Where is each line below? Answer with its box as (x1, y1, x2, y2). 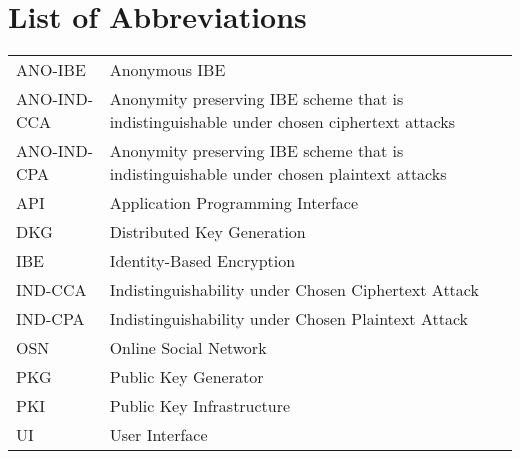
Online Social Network (109, 336, 267, 360)
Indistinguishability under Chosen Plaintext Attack (109, 307, 469, 331)
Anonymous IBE (109, 58, 226, 82)
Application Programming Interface (109, 191, 359, 215)
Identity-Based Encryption (109, 249, 296, 273)
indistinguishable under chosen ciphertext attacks (109, 110, 456, 134)
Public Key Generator (109, 365, 264, 389)
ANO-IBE (16, 58, 86, 82)
